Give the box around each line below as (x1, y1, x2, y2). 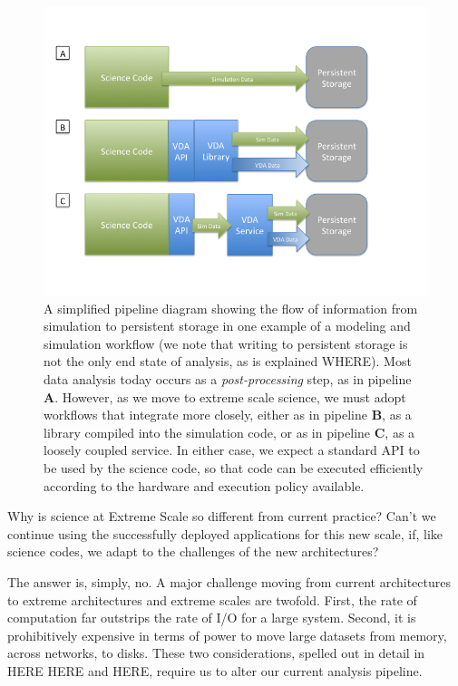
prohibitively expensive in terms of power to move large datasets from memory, (7, 625, 447, 644)
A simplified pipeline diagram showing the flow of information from (44, 298, 418, 317)
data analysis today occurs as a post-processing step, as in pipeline (44, 369, 412, 388)
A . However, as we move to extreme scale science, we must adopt (44, 387, 406, 406)
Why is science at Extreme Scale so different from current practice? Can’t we (7, 507, 436, 526)
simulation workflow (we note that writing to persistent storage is (44, 333, 408, 353)
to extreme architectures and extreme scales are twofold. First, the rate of (7, 590, 417, 609)
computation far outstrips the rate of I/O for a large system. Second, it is (7, 608, 416, 627)
